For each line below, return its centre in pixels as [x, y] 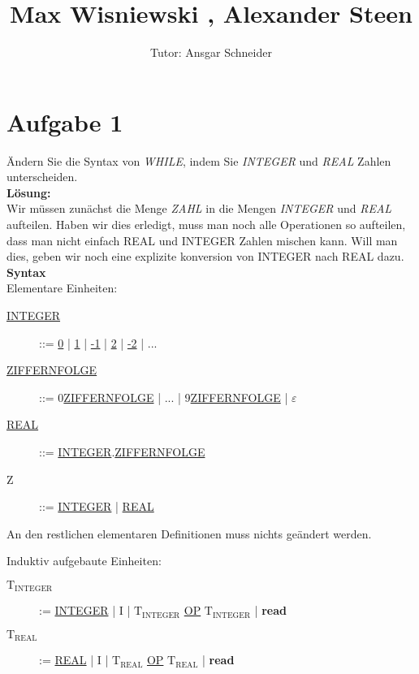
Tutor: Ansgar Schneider [211, 52]
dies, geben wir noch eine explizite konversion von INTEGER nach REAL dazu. [205, 256]
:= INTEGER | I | [85, 610]
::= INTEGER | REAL [97, 506]
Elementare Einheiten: [62, 288]
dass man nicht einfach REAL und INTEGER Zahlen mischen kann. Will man [202, 240]
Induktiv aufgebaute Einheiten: [84, 561]
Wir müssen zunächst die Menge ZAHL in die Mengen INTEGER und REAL [199, 208]
